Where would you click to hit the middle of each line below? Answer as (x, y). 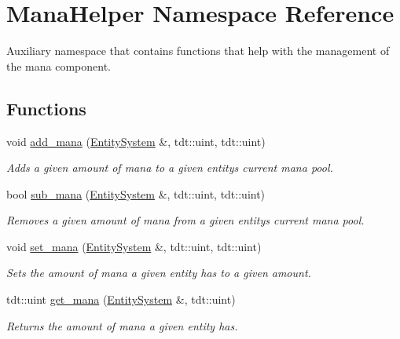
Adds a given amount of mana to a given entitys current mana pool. (170, 168)
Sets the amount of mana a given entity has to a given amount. (159, 273)
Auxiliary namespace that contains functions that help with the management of (198, 51)
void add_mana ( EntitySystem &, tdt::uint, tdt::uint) (136, 141)
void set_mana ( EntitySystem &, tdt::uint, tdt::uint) (134, 246)
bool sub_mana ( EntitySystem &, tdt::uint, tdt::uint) (136, 193)
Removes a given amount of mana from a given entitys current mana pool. (185, 220)
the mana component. (59, 66)
